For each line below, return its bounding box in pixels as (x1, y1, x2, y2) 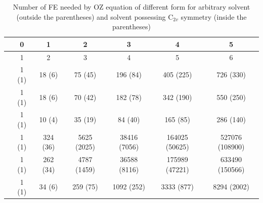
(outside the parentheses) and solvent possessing (16, 11, 166, 22)
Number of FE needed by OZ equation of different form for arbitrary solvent (13, 2, 250, 12)
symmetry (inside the (181, 11, 247, 22)
